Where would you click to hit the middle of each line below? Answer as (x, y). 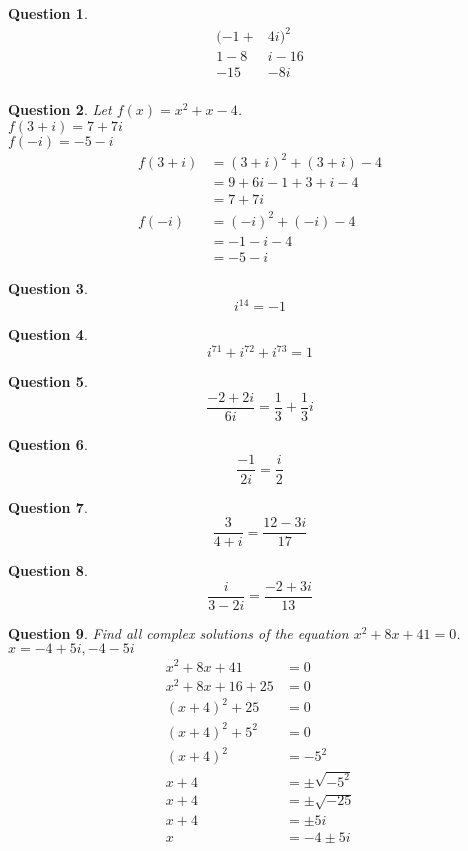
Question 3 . (48, 288)
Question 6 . (48, 443)
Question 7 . (48, 506)
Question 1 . (48, 13)
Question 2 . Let (60, 109)
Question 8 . (48, 570)
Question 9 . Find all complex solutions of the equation (178, 632)
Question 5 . (48, 381)
